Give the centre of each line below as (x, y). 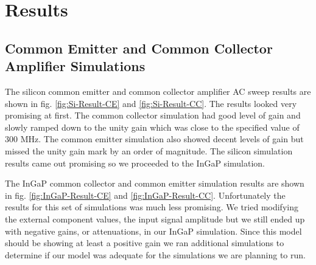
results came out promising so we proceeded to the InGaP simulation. (135, 163)
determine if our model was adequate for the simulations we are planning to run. (155, 254)
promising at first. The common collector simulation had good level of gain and (153, 115)
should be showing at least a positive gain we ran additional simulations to (145, 243)
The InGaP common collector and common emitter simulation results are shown (155, 183)
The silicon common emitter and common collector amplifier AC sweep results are (158, 91)
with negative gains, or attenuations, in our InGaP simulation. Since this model (153, 231)
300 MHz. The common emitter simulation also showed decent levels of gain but (154, 139)
